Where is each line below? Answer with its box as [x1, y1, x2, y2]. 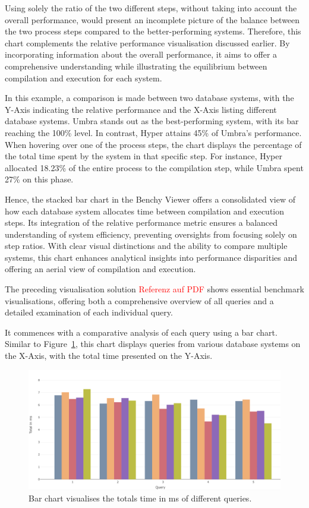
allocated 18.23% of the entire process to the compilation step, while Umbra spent [5, 161, 304, 173]
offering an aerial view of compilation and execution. [5, 263, 196, 275]
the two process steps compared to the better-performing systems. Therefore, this [5, 25, 301, 37]
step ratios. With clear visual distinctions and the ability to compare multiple [5, 239, 288, 252]
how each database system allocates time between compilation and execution [5, 204, 285, 217]
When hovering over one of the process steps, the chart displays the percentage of [5, 138, 302, 150]
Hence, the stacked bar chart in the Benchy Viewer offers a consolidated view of [5, 193, 295, 205]
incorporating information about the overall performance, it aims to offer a [5, 48, 278, 61]
